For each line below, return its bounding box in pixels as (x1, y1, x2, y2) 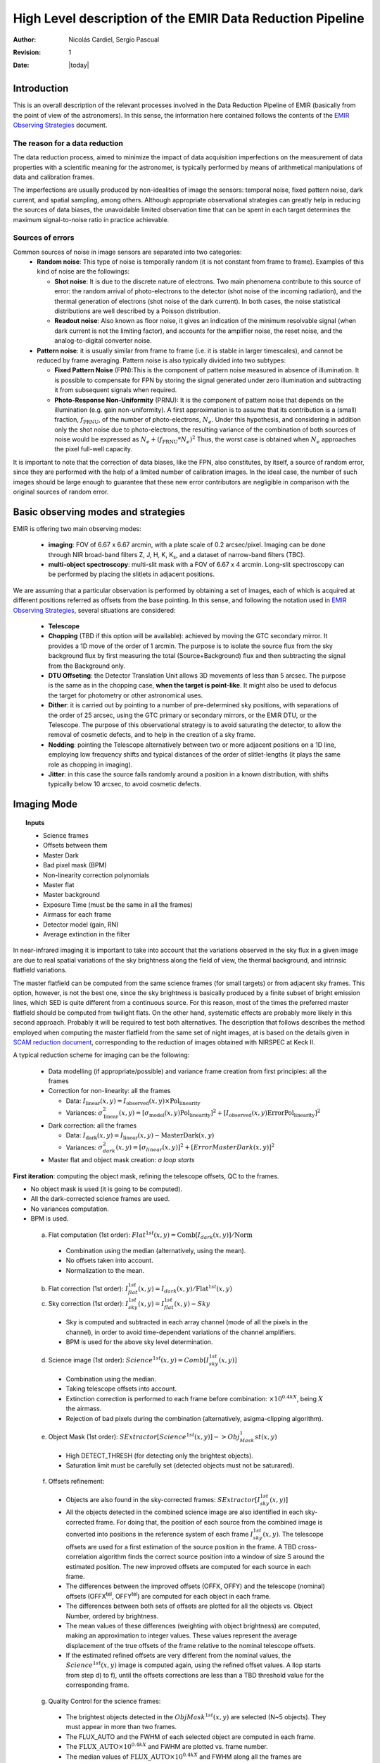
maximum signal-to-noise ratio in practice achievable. (13, 215, 170, 224)
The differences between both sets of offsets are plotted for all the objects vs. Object (65, 1602, 313, 1611)
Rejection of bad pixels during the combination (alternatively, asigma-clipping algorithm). (65, 1414, 324, 1422)
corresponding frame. (65, 1680, 129, 1689)
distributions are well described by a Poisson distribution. (54, 307, 221, 315)
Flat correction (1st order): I (48, 1284, 129, 1293)
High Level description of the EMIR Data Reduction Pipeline (13, 11, 365, 26)
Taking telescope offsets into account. (65, 1384, 177, 1393)
